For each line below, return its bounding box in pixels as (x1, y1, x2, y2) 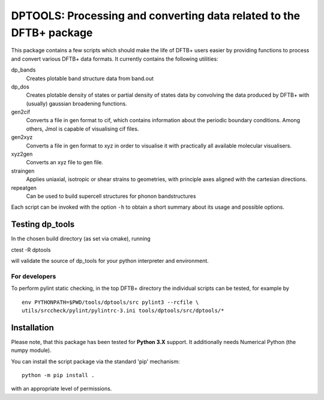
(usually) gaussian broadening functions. (26, 100, 127, 107)
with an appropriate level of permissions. (11, 385, 112, 392)
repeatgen (11, 184, 37, 191)
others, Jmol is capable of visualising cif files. (26, 125, 139, 132)
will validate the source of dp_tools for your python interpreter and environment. (11, 257, 209, 265)
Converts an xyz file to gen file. (26, 159, 103, 166)
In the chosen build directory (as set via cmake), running (11, 235, 151, 242)
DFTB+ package (11, 26, 93, 39)
